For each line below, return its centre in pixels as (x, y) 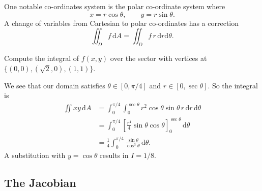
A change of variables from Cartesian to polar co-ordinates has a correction (122, 23)
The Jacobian (40, 182)
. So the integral (233, 85)
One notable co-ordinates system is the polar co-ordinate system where (115, 6)
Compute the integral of (42, 58)
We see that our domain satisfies (55, 85)
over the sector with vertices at (158, 58)
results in (114, 155)
